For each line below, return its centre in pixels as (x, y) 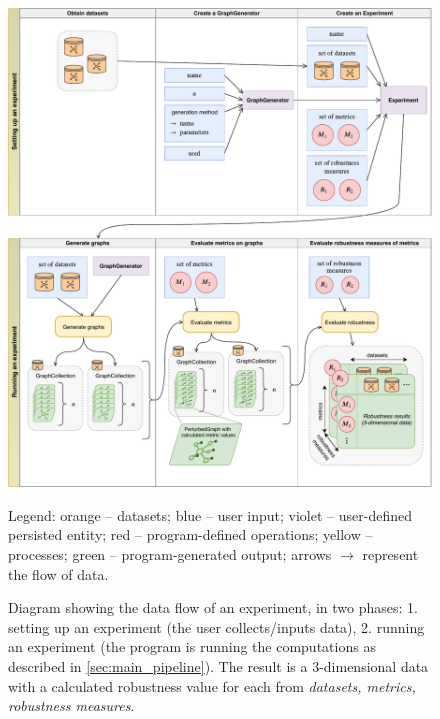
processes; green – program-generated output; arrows (170, 554)
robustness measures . (71, 705)
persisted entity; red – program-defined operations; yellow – (190, 534)
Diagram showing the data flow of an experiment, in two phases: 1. (213, 607)
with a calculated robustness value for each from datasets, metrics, (212, 685)
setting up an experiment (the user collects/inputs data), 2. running (216, 626)
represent (390, 554)
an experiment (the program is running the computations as (192, 646)
